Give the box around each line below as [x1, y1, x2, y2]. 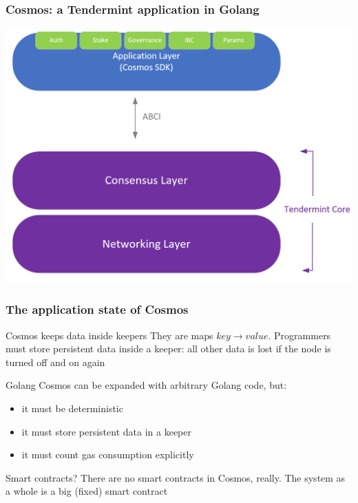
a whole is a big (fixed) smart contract [6, 484, 168, 498]
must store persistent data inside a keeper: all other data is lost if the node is [6, 341, 331, 356]
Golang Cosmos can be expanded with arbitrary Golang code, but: [6, 378, 287, 392]
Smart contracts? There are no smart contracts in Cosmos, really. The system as [6, 470, 346, 484]
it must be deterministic [21, 401, 123, 416]
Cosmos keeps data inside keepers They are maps [6, 328, 213, 342]
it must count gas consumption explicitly [21, 447, 194, 462]
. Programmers [268, 328, 331, 342]
